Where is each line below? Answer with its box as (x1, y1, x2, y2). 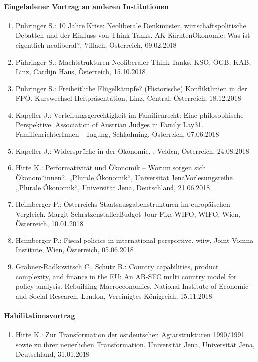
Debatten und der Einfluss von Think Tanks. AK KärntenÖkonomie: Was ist (15, 30, 250, 40)
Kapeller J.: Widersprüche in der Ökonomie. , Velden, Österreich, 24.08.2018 (15, 145, 249, 156)
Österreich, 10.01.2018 (15, 218, 83, 229)
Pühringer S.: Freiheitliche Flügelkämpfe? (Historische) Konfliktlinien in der (15, 83, 247, 93)
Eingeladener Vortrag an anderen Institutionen (4, 1, 169, 11)
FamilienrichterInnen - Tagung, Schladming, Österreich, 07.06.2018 (15, 129, 219, 139)
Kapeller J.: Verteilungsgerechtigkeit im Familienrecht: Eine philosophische (15, 109, 244, 120)
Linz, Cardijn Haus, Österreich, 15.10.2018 (15, 66, 146, 77)
